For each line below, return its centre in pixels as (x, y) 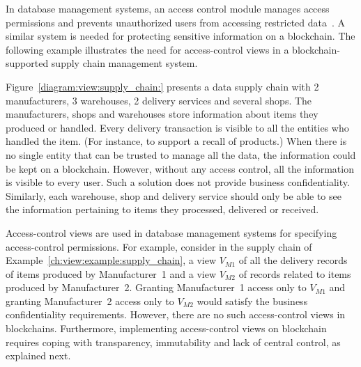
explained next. (38, 356)
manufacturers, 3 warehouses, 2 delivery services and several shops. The (159, 100)
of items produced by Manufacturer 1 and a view (111, 273)
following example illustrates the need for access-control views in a (147, 49)
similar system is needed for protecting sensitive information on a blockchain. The (180, 36)
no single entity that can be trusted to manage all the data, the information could (181, 154)
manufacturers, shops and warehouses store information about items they (162, 114)
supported (27, 63)
